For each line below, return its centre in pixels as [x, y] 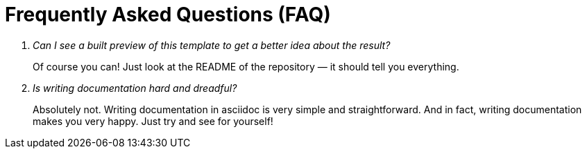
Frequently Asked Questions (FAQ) [168, 15]
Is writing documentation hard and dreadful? [135, 88]
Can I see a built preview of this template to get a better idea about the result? [212, 45]
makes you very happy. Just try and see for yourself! [153, 121]
